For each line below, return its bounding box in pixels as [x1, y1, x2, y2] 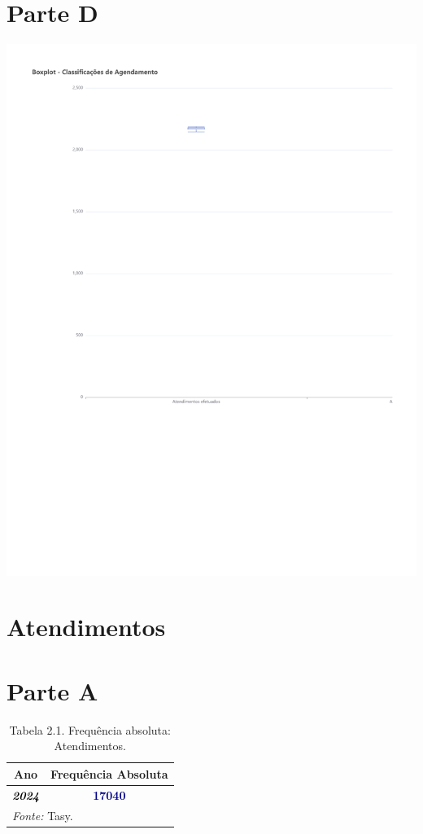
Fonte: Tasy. [12, 806, 73, 823]
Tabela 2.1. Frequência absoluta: [9, 721, 171, 738]
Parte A [7, 674, 98, 707]
